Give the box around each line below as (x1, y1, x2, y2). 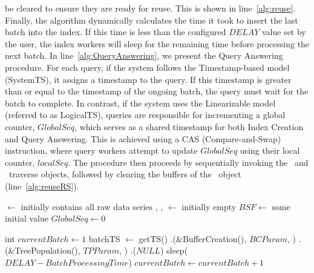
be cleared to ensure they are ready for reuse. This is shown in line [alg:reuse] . (5, 2, 296, 14)
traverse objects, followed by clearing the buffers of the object (8, 168, 241, 180)
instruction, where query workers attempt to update (5, 144, 198, 157)
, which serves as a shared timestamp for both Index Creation (74, 120, 304, 133)
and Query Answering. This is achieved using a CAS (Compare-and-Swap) (5, 132, 281, 145)
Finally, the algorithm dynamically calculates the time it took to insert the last (5, 13, 298, 26)
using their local (240, 144, 300, 157)
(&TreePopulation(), (5, 244, 80, 257)
